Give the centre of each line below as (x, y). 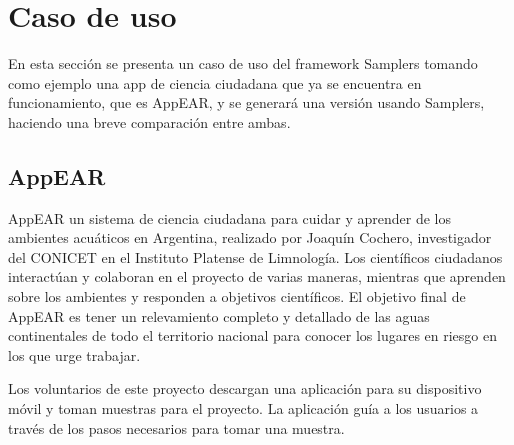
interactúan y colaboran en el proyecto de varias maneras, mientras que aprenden (257, 276)
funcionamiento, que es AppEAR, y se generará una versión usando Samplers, (246, 102)
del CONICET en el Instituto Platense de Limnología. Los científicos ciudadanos (255, 256)
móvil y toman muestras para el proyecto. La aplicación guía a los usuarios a (243, 408)
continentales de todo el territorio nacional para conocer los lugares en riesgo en (253, 335)
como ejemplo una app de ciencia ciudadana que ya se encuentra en (215, 82)
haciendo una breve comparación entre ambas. (149, 121)
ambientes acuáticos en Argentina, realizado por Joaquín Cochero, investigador (250, 237)
